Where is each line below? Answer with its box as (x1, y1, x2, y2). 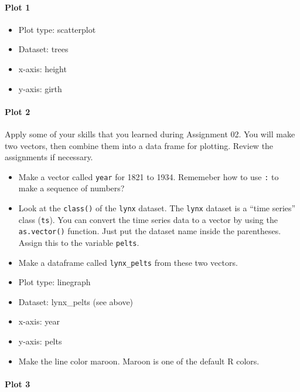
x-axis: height (18, 62, 67, 75)
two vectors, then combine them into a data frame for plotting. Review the (5, 139, 274, 151)
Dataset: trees (18, 43, 69, 55)
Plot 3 (5, 377, 30, 390)
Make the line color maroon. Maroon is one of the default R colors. (18, 354, 260, 367)
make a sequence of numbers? (18, 182, 125, 194)
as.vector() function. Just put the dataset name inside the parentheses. (18, 225, 281, 237)
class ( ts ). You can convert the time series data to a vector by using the (18, 213, 278, 225)
